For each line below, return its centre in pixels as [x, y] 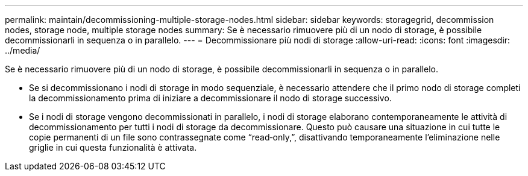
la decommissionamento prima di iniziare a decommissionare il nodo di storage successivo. [210, 98]
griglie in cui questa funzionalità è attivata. [113, 147]
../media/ [23, 50]
